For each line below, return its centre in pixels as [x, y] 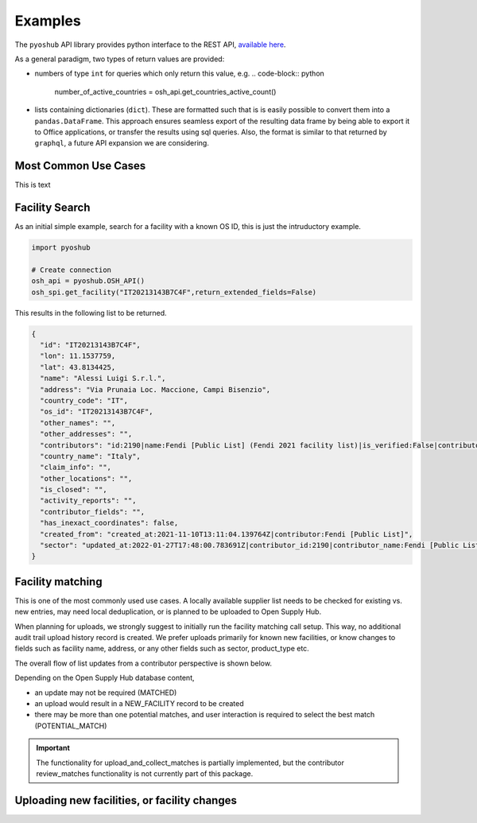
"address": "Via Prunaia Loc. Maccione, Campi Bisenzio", [155, 389]
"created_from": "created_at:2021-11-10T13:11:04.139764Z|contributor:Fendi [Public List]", [227, 534]
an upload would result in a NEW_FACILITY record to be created [139, 704]
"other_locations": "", [86, 478]
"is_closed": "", [74, 490]
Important [53, 748]
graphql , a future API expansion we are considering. [122, 143]
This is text [33, 185]
